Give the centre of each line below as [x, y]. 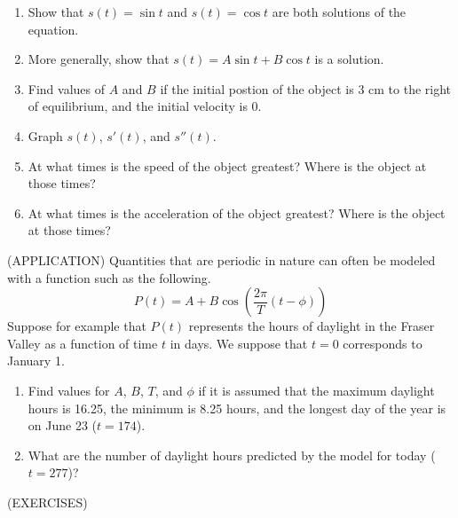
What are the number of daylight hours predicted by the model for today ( [232, 455]
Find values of [67, 88]
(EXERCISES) [47, 502]
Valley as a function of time [83, 343]
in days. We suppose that [239, 343]
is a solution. [349, 59]
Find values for [69, 390]
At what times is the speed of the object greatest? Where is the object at [227, 165]
